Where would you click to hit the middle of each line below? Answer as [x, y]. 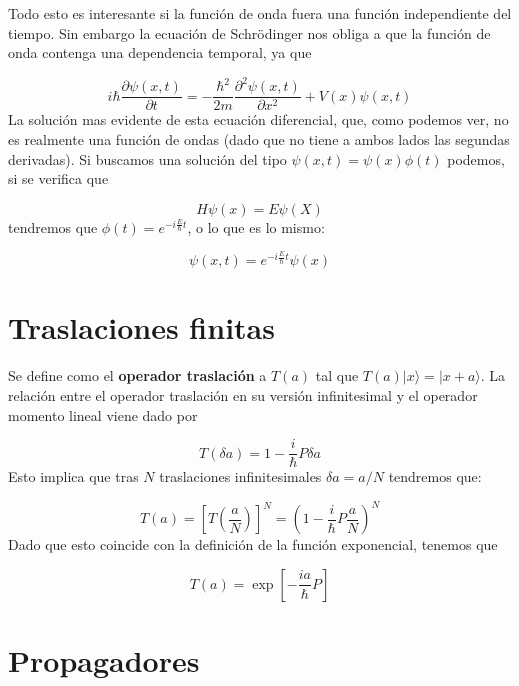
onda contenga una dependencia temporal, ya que [160, 52]
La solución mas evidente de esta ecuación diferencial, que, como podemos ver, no [258, 119]
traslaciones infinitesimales [240, 476]
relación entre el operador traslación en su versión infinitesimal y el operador [243, 394]
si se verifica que [58, 178]
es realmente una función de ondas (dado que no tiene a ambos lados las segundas [259, 138]
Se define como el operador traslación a [137, 375]
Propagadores [104, 660]
